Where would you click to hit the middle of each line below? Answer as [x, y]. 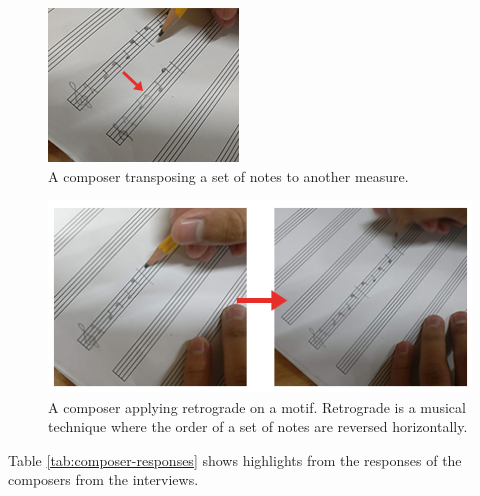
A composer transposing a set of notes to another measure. [228, 175]
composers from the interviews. [103, 479]
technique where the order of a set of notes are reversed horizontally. [258, 426]
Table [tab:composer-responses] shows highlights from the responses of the [235, 459]
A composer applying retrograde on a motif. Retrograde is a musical [257, 406]
